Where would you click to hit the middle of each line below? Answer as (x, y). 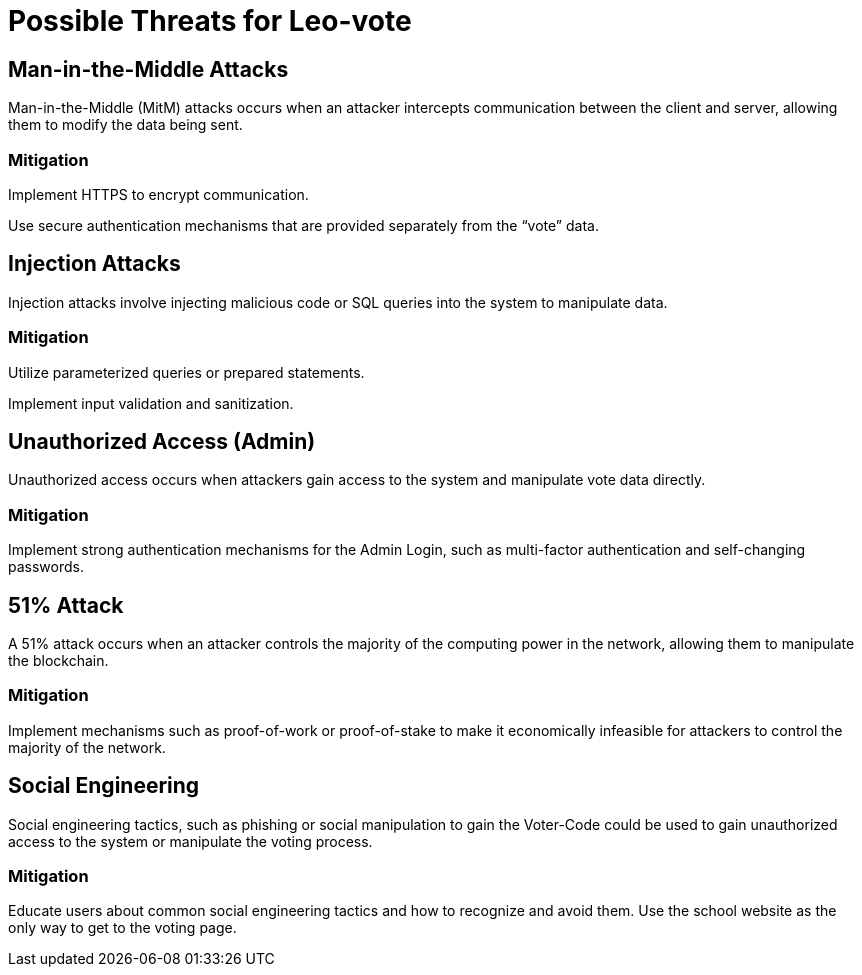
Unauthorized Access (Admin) (162, 441)
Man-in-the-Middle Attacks (148, 69)
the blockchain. (58, 660)
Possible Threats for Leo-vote (210, 21)
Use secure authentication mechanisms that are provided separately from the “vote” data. (303, 225)
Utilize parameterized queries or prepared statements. (186, 372)
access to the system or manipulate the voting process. (190, 841)
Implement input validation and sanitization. (151, 403)
